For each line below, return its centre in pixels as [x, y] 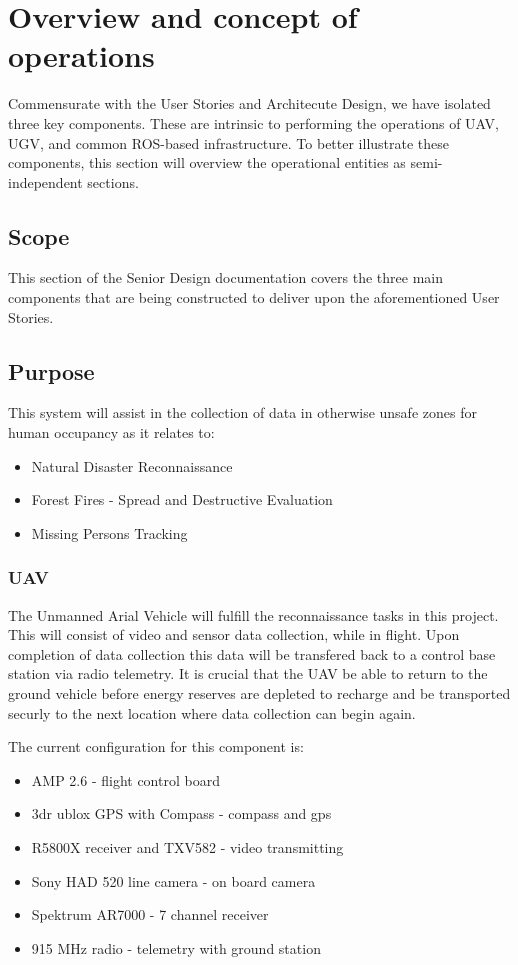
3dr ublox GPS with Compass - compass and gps [181, 813]
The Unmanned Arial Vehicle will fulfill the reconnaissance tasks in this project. [253, 614]
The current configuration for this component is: [156, 746]
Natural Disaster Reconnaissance [132, 465]
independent [45, 181]
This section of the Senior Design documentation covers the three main [225, 277]
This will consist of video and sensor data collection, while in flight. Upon [234, 634]
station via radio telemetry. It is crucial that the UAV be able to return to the [248, 673]
